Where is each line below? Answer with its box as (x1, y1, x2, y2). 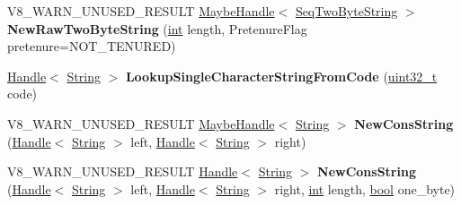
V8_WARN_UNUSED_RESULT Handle (7, 162, 238, 181)
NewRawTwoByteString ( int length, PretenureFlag (7, 19, 307, 38)
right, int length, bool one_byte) (274, 179, 456, 198)
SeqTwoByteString (295, 2, 398, 20)
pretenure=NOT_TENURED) (7, 37, 176, 56)
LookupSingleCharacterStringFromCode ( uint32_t (125, 66, 438, 85)
